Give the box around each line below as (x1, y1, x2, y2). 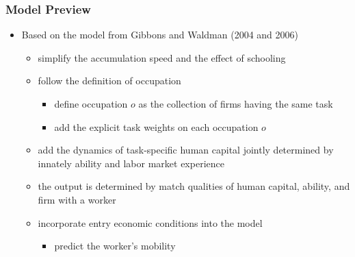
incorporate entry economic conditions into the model (38, 215, 263, 230)
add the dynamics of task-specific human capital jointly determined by (38, 143, 334, 157)
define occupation (54, 97, 128, 110)
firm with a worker (38, 192, 116, 206)
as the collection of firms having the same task (138, 97, 333, 110)
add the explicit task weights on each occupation (54, 119, 259, 134)
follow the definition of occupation (38, 73, 181, 88)
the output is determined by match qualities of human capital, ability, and (38, 179, 350, 193)
